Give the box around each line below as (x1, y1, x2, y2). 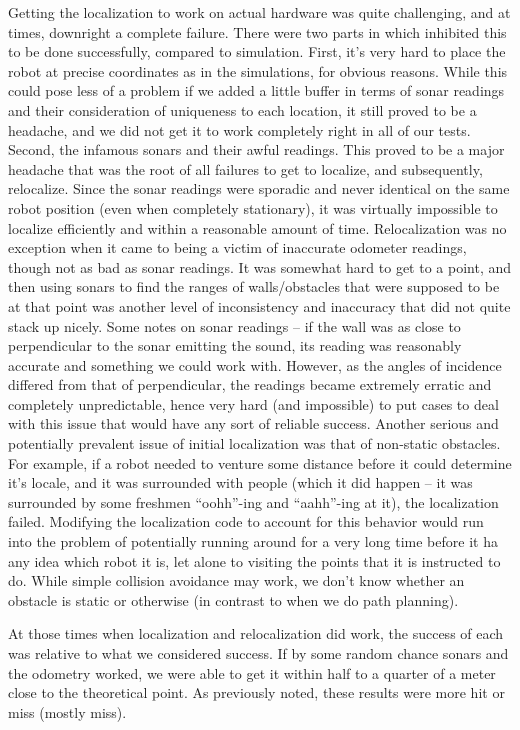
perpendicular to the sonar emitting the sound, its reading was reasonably (8, 335, 462, 356)
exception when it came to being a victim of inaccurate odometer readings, (8, 237, 467, 258)
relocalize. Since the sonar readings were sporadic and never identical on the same (8, 178, 510, 199)
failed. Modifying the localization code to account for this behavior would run (8, 511, 484, 532)
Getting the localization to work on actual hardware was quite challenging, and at (8, 2, 511, 22)
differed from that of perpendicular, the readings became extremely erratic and (8, 374, 492, 395)
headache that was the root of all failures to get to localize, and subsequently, (8, 158, 483, 179)
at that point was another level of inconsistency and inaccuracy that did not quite (8, 295, 511, 316)
